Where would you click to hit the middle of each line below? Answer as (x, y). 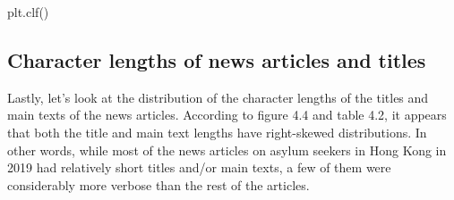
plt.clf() (28, 12)
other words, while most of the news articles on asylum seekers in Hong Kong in (227, 150)
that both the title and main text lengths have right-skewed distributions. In (217, 132)
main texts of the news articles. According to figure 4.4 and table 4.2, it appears (227, 115)
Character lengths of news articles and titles (217, 59)
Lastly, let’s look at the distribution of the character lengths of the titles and (218, 97)
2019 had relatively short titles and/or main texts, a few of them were (199, 167)
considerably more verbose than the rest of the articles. (158, 184)
